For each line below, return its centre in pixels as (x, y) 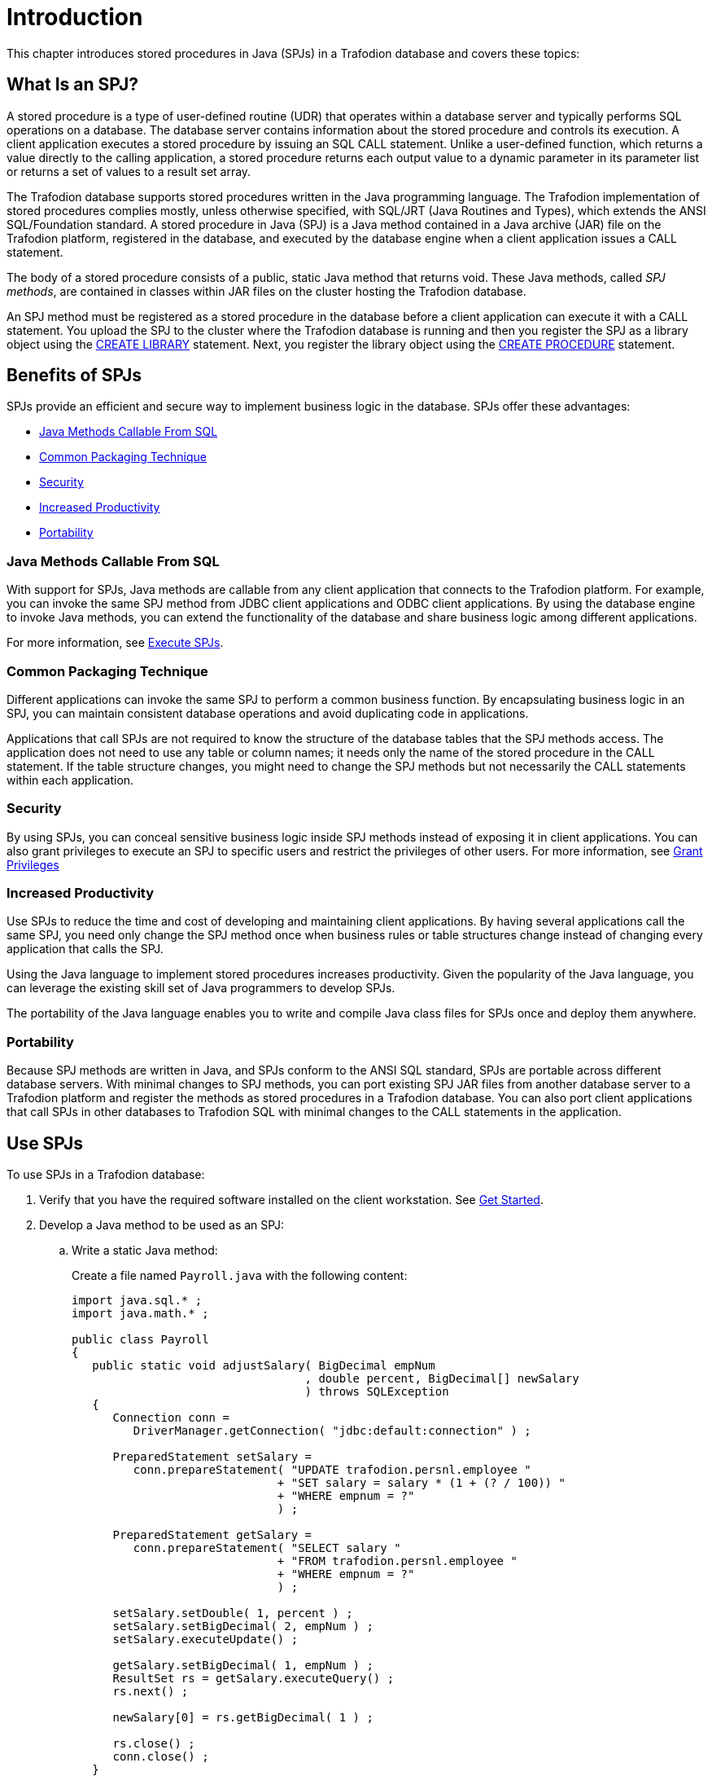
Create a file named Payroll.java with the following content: (240, 1276)
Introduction (75, 17)
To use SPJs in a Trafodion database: (106, 1175)
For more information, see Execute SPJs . (115, 643)
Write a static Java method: (145, 1251)
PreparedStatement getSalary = (212, 1535)
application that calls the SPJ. (85, 949)
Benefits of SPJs (74, 376)
